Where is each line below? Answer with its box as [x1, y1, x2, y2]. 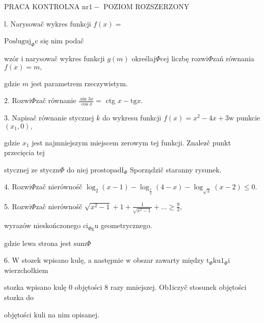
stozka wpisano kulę [4, 282, 67, 292]
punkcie [236, 112, 260, 122]
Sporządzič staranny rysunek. [129, 164, 222, 175]
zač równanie [36, 95, 76, 106]
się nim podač [40, 35, 84, 46]
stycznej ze [4, 164, 38, 175]
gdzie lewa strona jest [4, 237, 71, 248]
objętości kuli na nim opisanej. [4, 309, 99, 319]
